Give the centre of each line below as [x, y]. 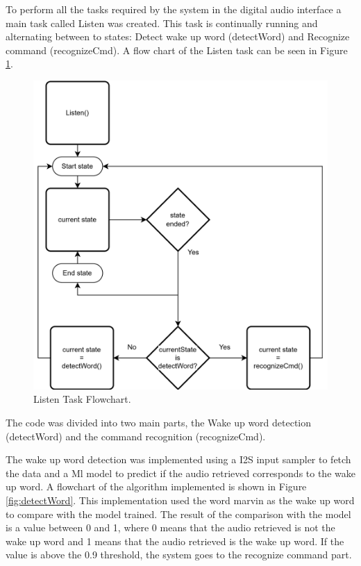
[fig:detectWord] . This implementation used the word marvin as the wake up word [180, 500]
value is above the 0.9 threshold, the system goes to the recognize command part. [179, 555]
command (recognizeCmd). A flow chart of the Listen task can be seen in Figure [177, 50]
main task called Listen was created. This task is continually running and [162, 23]
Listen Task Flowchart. [82, 399]
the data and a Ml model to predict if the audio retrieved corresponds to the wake [180, 473]
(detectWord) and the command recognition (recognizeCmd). [136, 436]
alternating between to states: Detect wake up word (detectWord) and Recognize [178, 36]
